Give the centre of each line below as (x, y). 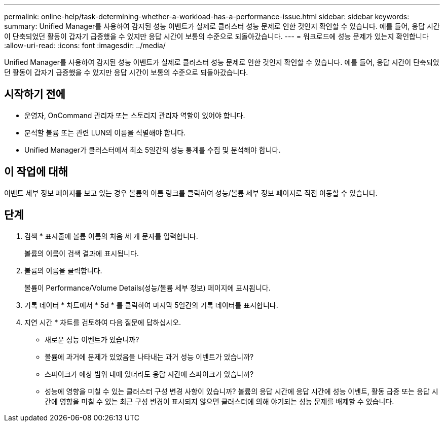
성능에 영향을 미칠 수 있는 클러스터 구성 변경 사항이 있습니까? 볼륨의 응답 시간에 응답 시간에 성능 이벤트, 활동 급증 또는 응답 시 (242, 391)
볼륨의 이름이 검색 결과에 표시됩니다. (82, 253)
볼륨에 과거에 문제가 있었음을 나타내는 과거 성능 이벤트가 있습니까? (149, 357)
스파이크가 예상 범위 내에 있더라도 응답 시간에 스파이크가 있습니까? (149, 374)
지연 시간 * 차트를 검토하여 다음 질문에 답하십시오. (103, 322)
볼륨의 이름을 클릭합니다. (63, 270)
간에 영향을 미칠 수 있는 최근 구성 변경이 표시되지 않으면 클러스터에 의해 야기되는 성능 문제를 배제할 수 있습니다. (219, 401)
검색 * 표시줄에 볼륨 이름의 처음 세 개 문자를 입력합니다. (111, 236)
